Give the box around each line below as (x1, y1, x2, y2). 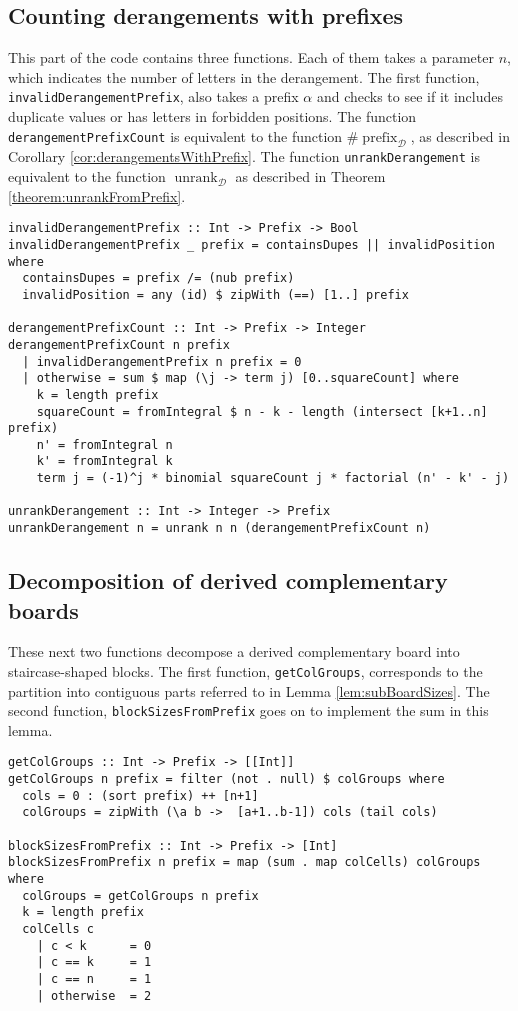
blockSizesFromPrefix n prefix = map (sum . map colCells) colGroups (8, 855, 481, 870)
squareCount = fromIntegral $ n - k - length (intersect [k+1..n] (36, 404, 488, 419)
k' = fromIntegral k (36, 454, 173, 469)
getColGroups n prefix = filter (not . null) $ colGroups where (8, 772, 445, 787)
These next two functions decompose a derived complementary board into (8, 641, 460, 662)
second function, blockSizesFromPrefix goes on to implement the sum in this (8, 700, 489, 721)
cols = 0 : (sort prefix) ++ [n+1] (22, 788, 259, 803)
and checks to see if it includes (316, 86, 503, 107)
